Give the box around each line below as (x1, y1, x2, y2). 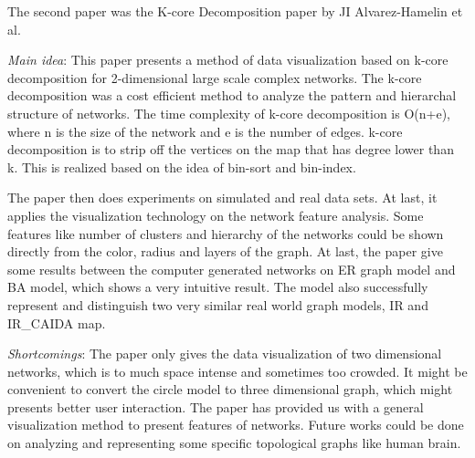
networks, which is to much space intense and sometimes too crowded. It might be (7, 361, 468, 380)
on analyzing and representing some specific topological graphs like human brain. (7, 433, 461, 453)
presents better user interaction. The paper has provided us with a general (7, 397, 424, 416)
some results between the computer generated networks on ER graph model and (7, 259, 456, 278)
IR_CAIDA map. (7, 313, 106, 332)
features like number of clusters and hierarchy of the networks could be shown (7, 224, 444, 243)
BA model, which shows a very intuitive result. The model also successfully (7, 277, 428, 297)
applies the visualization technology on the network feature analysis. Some (7, 205, 424, 224)
